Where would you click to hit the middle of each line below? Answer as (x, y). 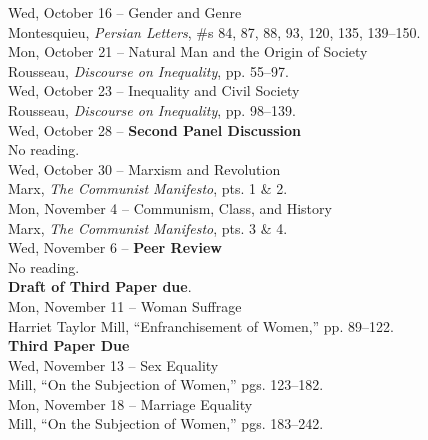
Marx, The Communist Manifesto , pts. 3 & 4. (148, 227)
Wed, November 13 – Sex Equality (113, 364)
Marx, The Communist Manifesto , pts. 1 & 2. (148, 188)
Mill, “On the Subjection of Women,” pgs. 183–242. (166, 423)
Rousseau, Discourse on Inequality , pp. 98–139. (152, 109)
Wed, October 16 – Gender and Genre (125, 12)
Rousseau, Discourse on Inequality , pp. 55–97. (148, 70)
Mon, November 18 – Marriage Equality (130, 403)
